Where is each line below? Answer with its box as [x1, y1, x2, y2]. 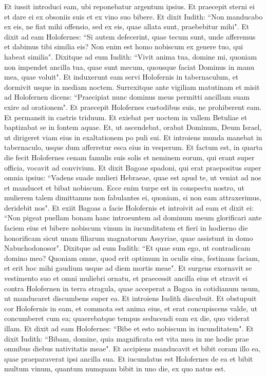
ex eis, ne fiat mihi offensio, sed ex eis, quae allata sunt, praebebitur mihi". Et [4, 21, 250, 32]
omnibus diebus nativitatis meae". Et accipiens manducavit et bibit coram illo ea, [4, 343, 261, 354]
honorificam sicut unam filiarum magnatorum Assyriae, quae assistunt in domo [4, 232, 253, 243]
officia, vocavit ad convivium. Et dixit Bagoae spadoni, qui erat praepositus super [4, 162, 261, 173]
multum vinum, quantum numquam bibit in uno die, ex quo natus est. [4, 363, 226, 374]
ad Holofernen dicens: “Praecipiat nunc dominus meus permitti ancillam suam [4, 91, 250, 102]
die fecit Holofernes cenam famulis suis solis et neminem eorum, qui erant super [4, 152, 255, 162]
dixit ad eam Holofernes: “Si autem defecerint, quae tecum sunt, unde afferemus [4, 31, 256, 42]
